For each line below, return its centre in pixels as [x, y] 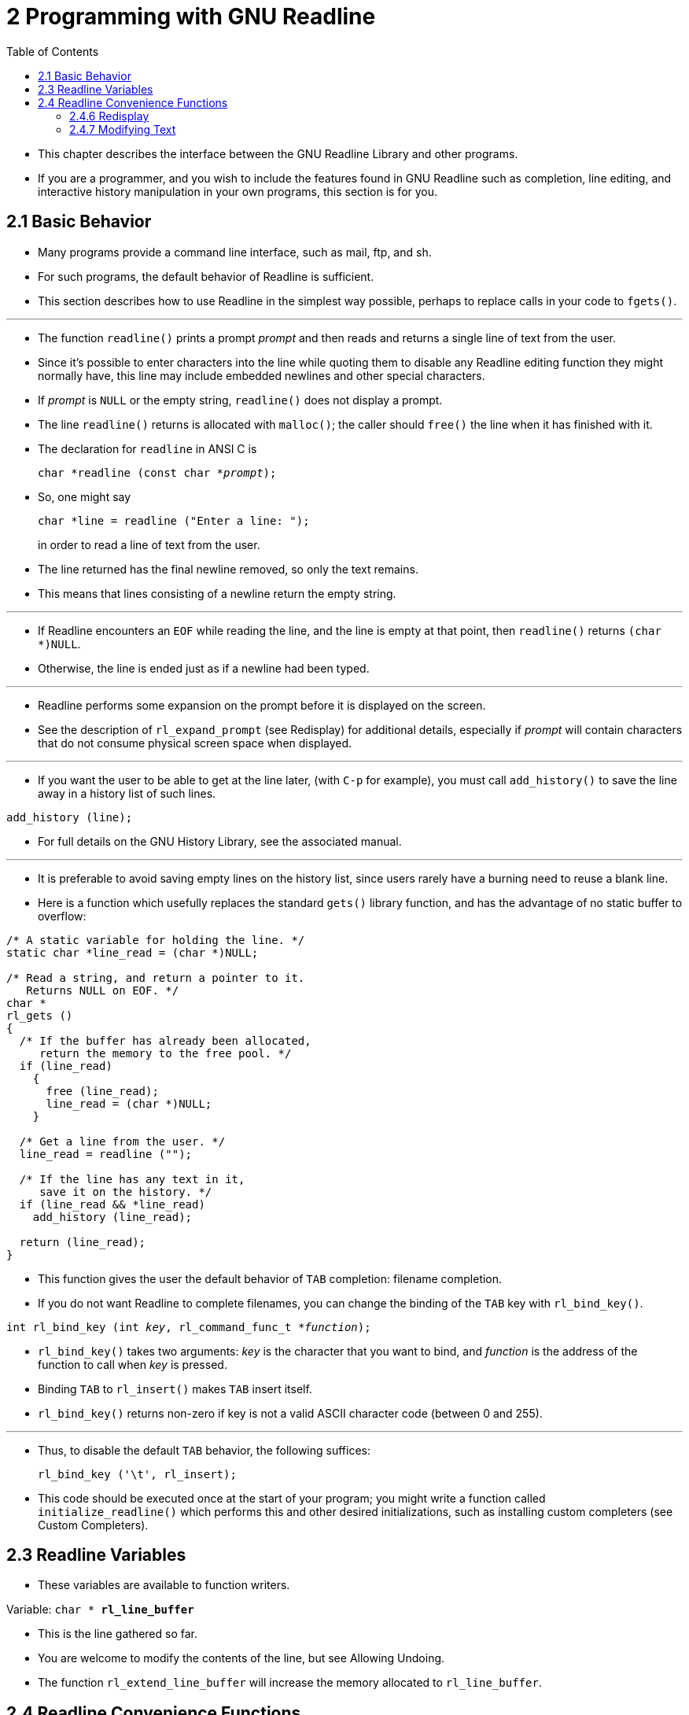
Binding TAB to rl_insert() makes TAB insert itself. [175, 1389]
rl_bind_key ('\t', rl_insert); [137, 1474]
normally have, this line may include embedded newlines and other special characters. [262, 375]
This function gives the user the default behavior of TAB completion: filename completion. [270, 1278]
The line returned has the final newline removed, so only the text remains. [228, 569]
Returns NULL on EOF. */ [103, 990]
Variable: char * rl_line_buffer [100, 1610]
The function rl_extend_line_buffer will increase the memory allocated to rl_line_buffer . [290, 1683]
